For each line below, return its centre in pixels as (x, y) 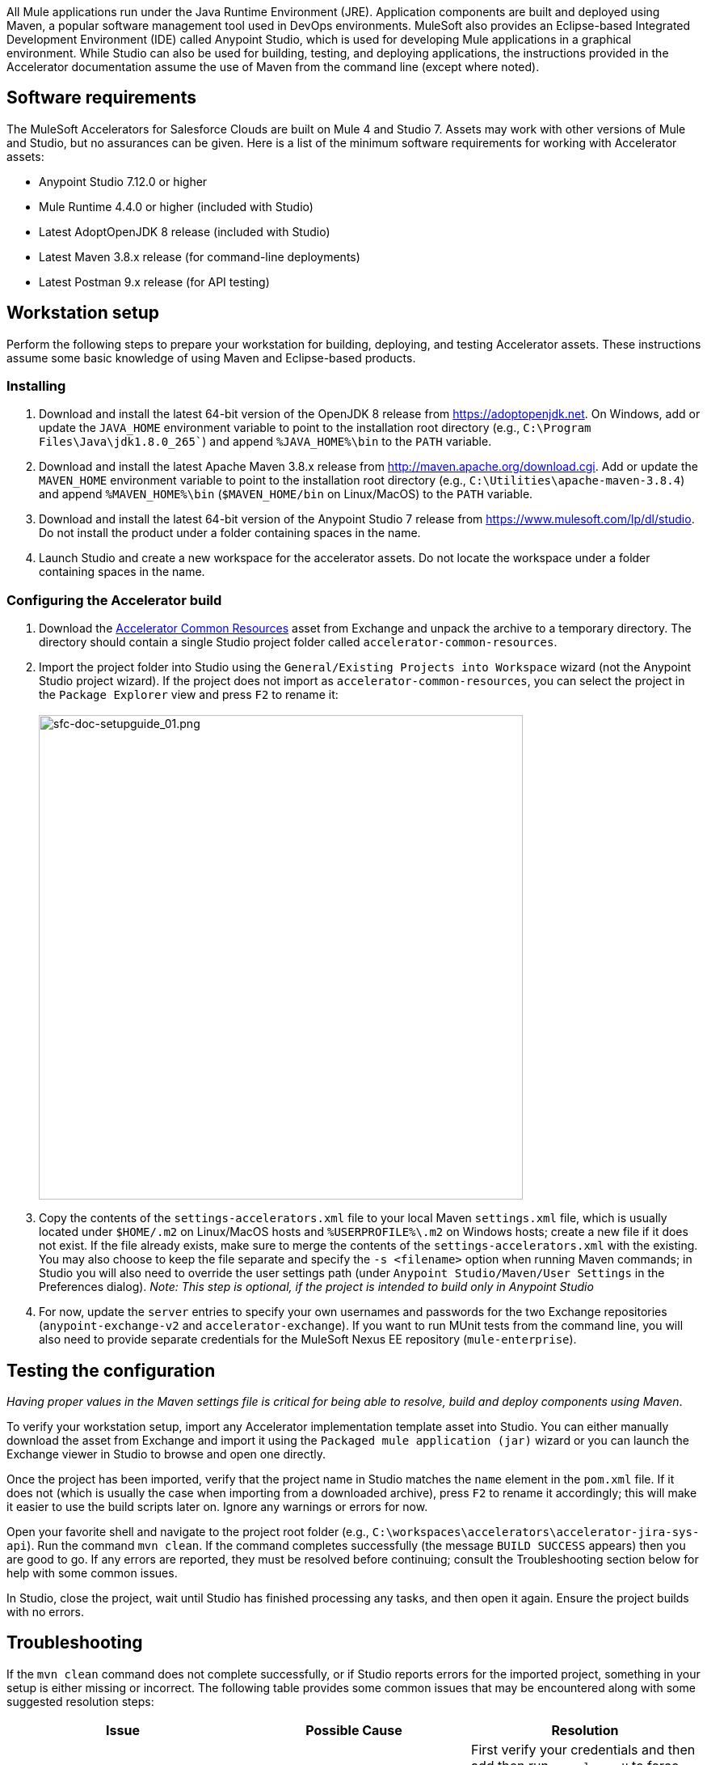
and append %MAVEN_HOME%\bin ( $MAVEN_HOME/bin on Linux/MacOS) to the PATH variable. (286, 494)
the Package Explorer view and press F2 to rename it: (189, 695)
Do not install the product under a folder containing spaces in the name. (230, 533)
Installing (36, 386)
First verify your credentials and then (583, 1749)
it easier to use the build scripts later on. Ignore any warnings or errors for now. (217, 1507)
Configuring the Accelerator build (114, 600)
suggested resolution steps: (80, 1701)
